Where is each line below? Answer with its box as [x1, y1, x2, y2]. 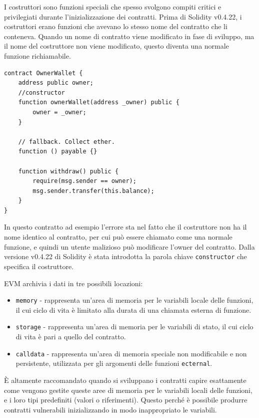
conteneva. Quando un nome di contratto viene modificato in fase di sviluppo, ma [4, 31, 254, 41]
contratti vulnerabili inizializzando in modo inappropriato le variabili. [4, 404, 217, 414]
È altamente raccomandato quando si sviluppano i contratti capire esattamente [4, 374, 246, 385]
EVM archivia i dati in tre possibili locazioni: [4, 278, 143, 288]
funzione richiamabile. [4, 50, 71, 61]
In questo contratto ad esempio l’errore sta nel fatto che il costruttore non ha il [4, 222, 247, 232]
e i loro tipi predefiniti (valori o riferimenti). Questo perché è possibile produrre [4, 394, 247, 405]
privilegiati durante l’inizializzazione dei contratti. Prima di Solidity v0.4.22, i [4, 11, 242, 22]
